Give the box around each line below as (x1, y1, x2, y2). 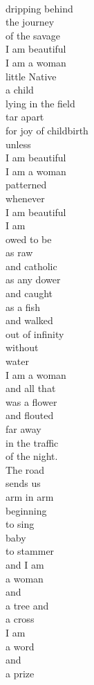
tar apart (6, 109, 44, 124)
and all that (6, 381, 56, 395)
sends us (6, 476, 41, 490)
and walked (6, 313, 53, 328)
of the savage (6, 28, 61, 42)
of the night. (6, 449, 58, 463)
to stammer (6, 544, 55, 558)
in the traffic (6, 435, 59, 450)
